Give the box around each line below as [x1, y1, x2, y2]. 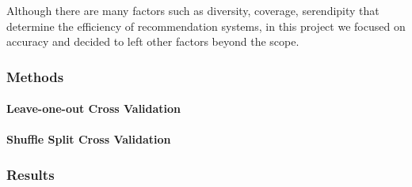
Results [6, 164, 55, 184]
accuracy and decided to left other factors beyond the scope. [6, 33, 299, 50]
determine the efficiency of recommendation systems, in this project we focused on [6, 17, 406, 34]
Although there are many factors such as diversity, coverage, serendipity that [6, 2, 380, 18]
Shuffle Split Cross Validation [6, 131, 171, 148]
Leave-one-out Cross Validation [6, 100, 181, 117]
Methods [6, 66, 64, 86]
